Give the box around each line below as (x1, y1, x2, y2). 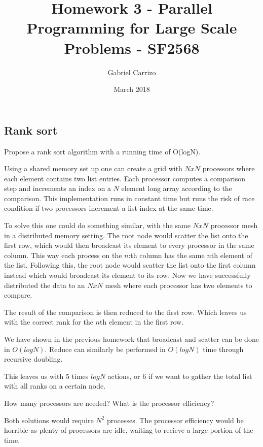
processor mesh (210, 220, 258, 231)
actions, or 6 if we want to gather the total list (107, 370, 252, 381)
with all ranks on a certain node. (4, 380, 106, 391)
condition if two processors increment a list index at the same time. (4, 203, 213, 213)
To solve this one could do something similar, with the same (4, 220, 191, 231)
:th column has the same (128, 249, 205, 260)
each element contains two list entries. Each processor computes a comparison (4, 173, 246, 183)
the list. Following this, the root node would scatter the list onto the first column (4, 260, 256, 270)
